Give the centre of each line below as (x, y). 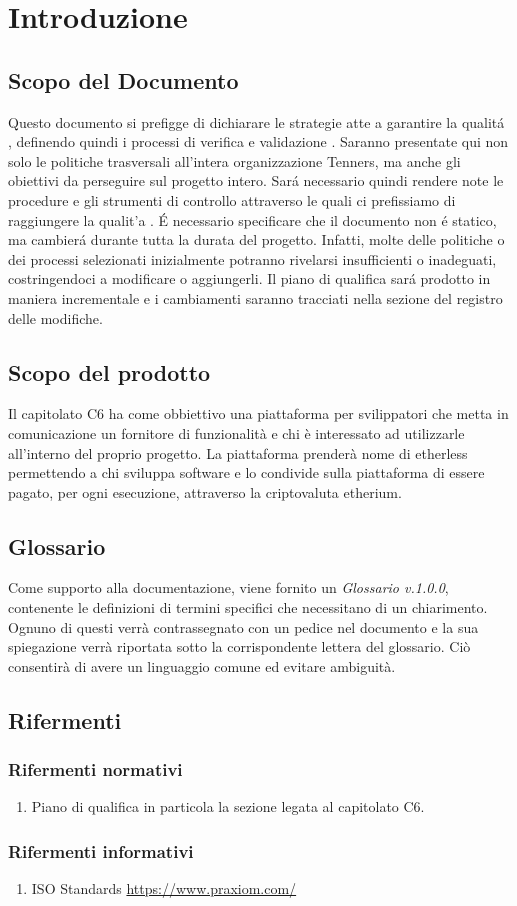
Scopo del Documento (123, 79)
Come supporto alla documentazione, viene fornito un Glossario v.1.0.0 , (228, 587)
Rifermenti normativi (95, 769)
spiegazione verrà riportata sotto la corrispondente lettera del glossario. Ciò (239, 646)
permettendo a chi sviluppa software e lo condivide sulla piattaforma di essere (246, 472)
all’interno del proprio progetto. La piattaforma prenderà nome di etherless (238, 452)
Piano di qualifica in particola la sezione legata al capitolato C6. (228, 806)
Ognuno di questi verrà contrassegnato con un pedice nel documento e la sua (243, 626)
